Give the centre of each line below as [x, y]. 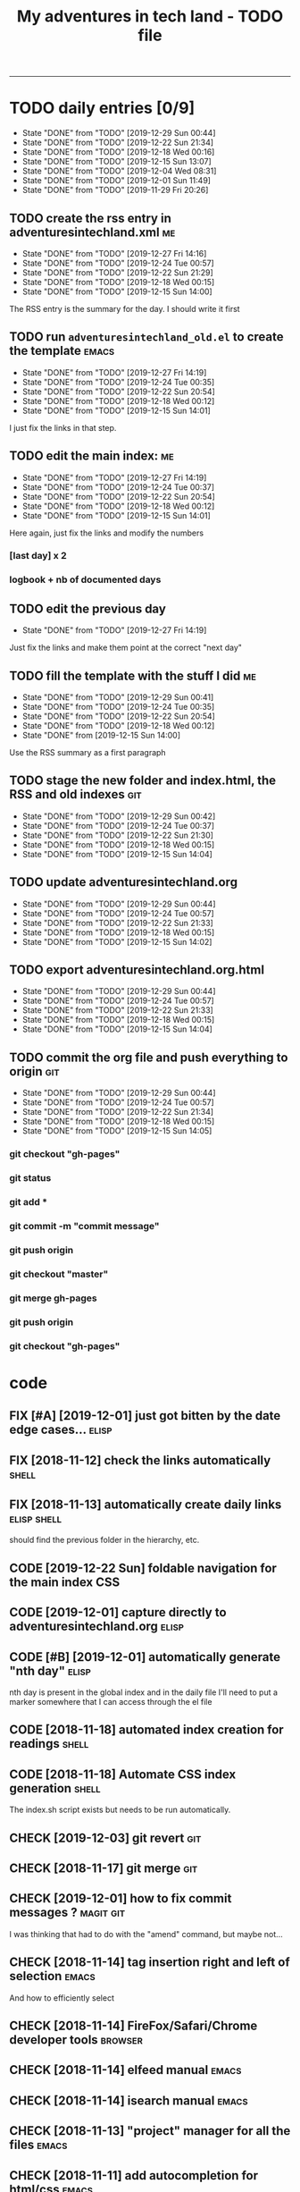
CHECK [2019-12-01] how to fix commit [121, 1898]
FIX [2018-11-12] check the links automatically [140, 1460]
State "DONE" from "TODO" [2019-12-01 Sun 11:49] [117, 181]
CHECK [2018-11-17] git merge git [104, 1868]
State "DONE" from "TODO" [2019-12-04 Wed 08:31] [119, 171]
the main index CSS [65, 1582]
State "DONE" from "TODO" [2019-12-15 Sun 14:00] [117, 291]
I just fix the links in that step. [63, 427]
